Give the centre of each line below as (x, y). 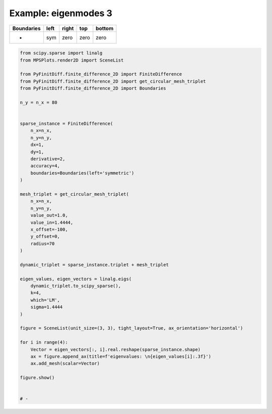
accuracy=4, (45, 166)
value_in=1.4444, (52, 222)
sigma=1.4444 (47, 307)
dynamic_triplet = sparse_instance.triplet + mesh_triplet (94, 264)
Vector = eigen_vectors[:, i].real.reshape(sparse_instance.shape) (116, 349)
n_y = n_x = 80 (39, 102)
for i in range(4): (44, 342)
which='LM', (45, 300)
